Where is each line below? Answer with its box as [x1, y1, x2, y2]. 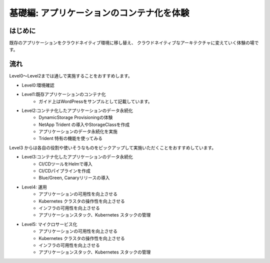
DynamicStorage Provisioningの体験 [38, 114, 113, 120]
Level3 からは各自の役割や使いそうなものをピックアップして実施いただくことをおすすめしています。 [9, 144, 216, 150]
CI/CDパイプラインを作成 [38, 168, 91, 174]
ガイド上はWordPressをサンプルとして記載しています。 [38, 98, 152, 104]
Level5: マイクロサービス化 [21, 221, 77, 227]
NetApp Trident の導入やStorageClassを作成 [38, 121, 130, 127]
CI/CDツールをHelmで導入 [38, 160, 92, 167]
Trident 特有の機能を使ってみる [38, 135, 102, 141]
